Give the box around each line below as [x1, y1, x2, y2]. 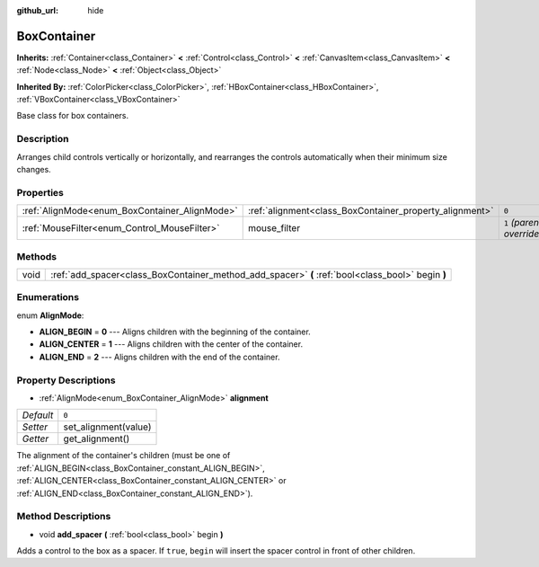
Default [22, 409, 54, 421]
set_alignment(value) [63, 421, 152, 433]
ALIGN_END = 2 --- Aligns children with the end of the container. [39, 351, 280, 362]
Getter [22, 432, 49, 445]
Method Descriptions [16, 510, 111, 523]
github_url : [16, 5, 58, 15]
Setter [22, 421, 49, 433]
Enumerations [16, 291, 80, 304]
